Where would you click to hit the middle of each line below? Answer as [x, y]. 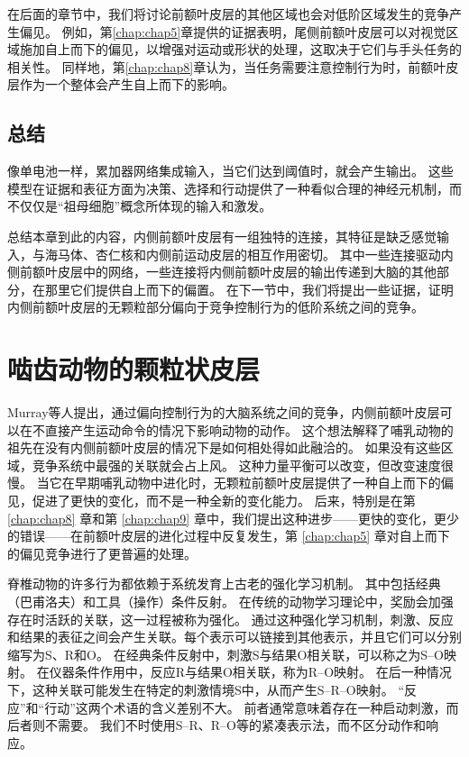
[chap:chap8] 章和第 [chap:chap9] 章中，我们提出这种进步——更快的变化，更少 [233, 518]
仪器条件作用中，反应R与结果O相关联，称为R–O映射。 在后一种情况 [250, 672]
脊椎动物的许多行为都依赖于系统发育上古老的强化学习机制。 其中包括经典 [224, 584]
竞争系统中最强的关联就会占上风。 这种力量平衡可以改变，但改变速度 [236, 465]
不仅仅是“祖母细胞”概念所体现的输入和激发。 [140, 206]
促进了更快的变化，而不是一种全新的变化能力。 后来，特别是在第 [224, 501]
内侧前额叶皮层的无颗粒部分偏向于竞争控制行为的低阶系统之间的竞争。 [216, 307]
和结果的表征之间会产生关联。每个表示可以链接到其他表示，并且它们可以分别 [234, 637]
